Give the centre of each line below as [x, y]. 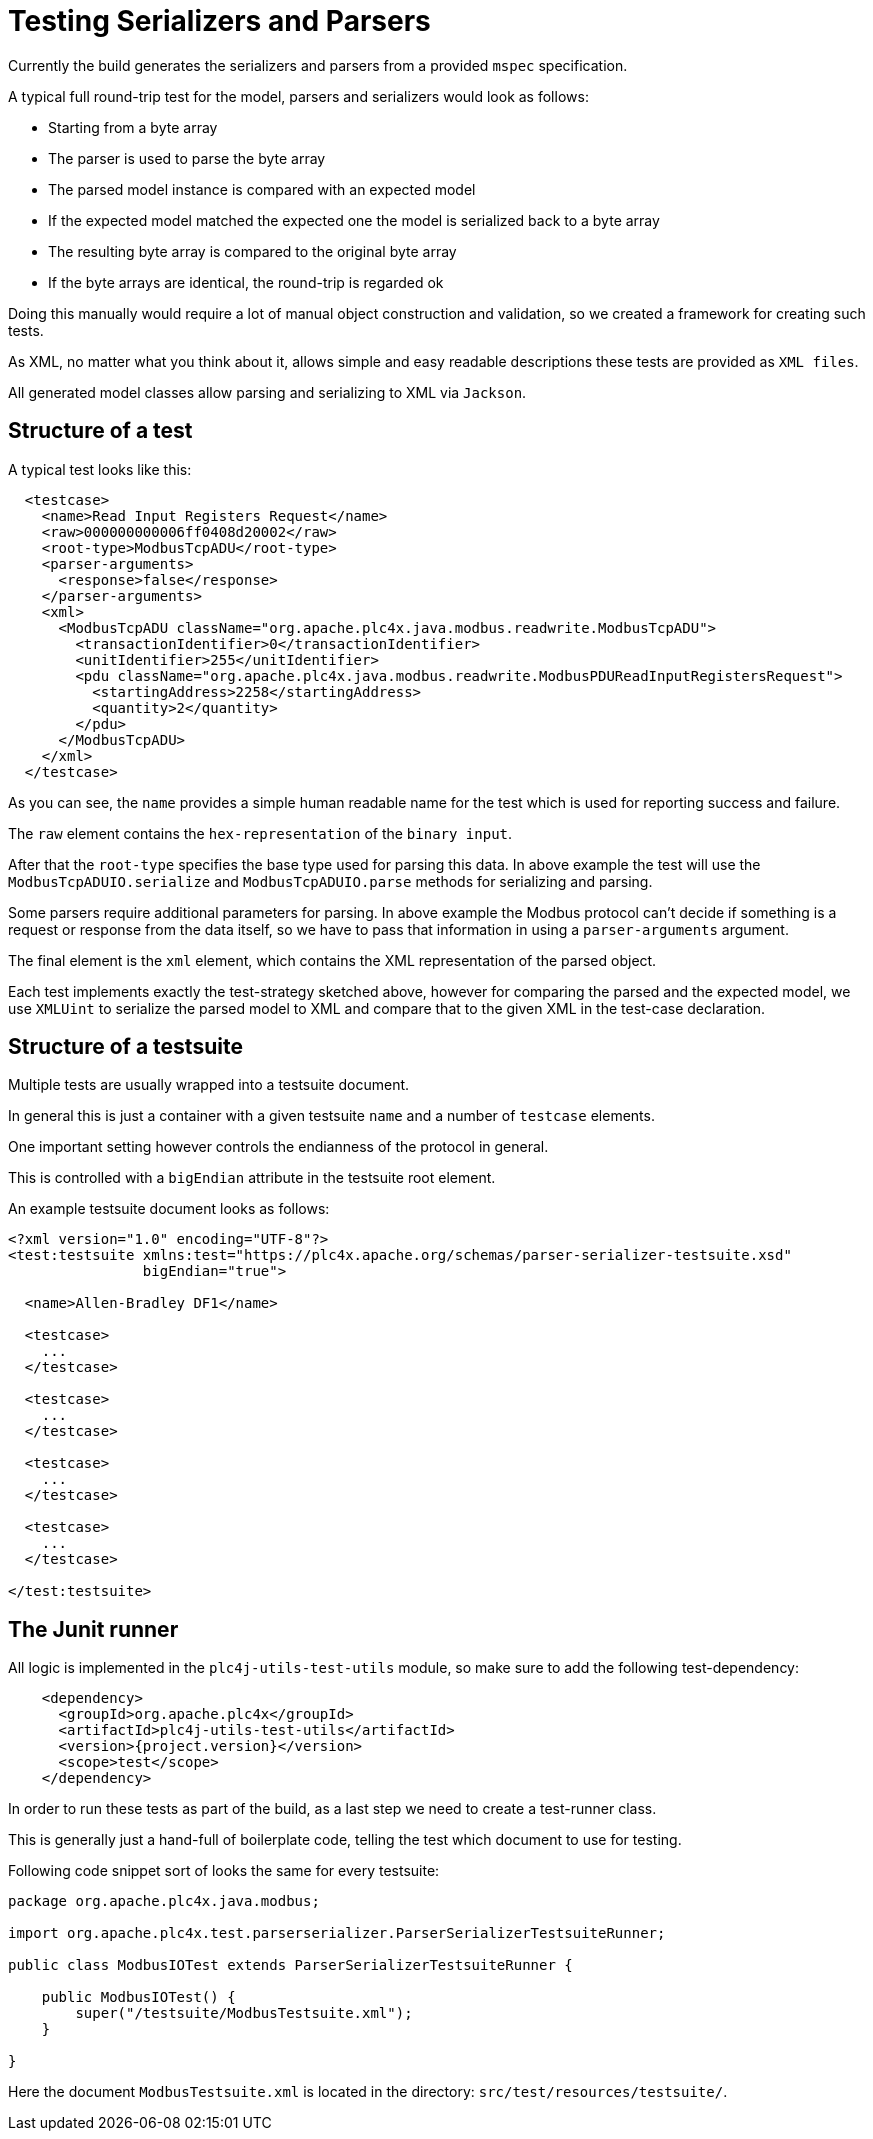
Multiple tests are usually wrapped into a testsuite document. [209, 1085]
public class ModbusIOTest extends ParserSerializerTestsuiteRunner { [290, 1965]
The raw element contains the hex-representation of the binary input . [260, 833]
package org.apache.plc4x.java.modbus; [164, 1901]
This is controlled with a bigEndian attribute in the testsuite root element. [252, 1178]
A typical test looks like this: [100, 469]
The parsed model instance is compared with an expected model [262, 189]
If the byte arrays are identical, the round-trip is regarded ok [246, 282]
